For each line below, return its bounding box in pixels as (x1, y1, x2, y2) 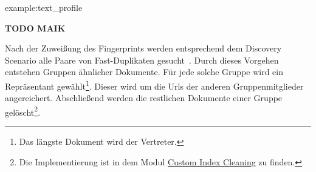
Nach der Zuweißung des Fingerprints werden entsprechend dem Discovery (5, 42, 282, 55)
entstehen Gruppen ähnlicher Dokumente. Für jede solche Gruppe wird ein (5, 65, 284, 78)
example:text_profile (5, 1, 83, 13)
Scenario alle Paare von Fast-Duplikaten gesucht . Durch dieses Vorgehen (5, 53, 279, 66)
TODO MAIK (5, 21, 66, 34)
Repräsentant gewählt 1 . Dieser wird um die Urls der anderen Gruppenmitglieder (5, 78, 304, 92)
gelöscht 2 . (5, 104, 41, 118)
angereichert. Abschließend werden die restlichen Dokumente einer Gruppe (5, 91, 283, 104)
